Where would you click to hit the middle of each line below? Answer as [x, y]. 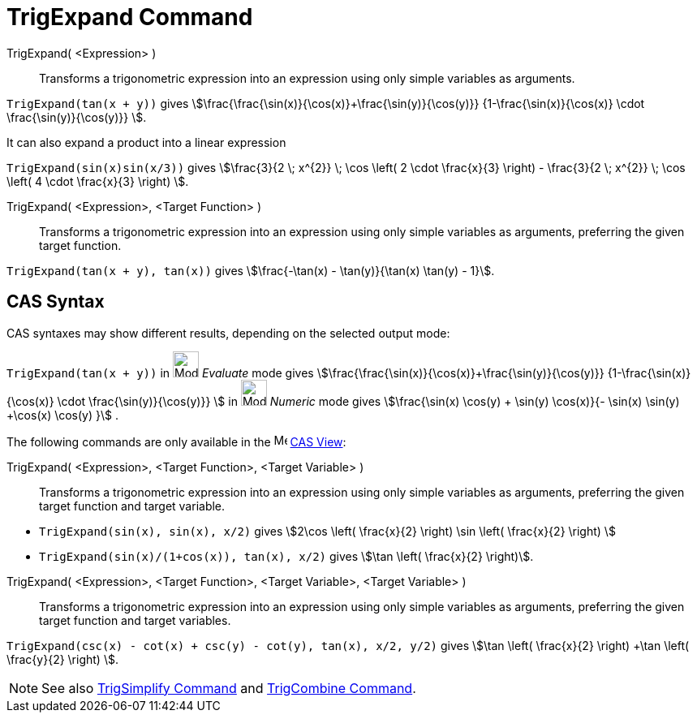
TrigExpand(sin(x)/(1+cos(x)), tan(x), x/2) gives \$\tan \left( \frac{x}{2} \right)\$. [286, 556]
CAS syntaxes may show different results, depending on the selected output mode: [228, 333]
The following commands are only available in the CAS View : [176, 441]
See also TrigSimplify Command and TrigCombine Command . [229, 688]
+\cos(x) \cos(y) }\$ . [62, 415]
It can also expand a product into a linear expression [146, 142]
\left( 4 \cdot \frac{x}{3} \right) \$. [98, 181]
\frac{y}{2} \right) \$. [62, 659]
